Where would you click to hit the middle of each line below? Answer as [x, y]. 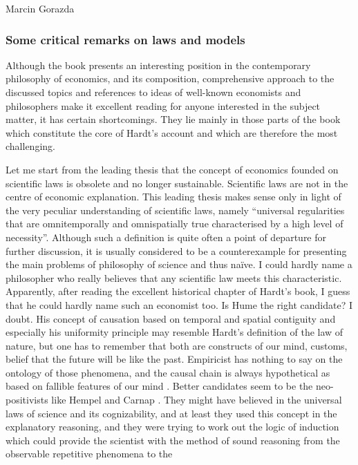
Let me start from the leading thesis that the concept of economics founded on [172, 169]
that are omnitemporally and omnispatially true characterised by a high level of [175, 224]
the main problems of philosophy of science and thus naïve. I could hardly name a [179, 264]
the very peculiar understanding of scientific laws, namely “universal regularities [175, 210]
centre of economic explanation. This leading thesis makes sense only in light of [173, 197]
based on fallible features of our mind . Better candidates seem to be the [159, 386]
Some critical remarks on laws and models [125, 39]
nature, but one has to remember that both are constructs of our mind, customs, [177, 345]
